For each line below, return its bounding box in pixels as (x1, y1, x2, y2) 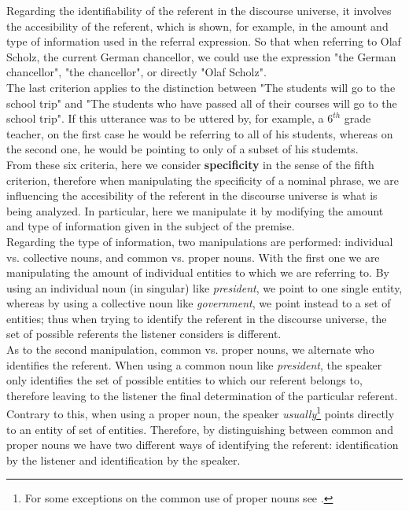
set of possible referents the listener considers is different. (6, 325, 282, 342)
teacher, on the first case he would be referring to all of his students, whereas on (6, 125, 393, 142)
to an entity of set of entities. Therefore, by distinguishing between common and (6, 421, 393, 437)
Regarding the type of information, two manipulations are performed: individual (6, 233, 393, 249)
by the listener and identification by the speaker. (6, 451, 241, 468)
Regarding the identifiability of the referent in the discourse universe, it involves (6, 2, 392, 18)
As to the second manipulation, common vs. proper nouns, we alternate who (6, 341, 374, 358)
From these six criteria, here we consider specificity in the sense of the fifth (6, 156, 374, 172)
